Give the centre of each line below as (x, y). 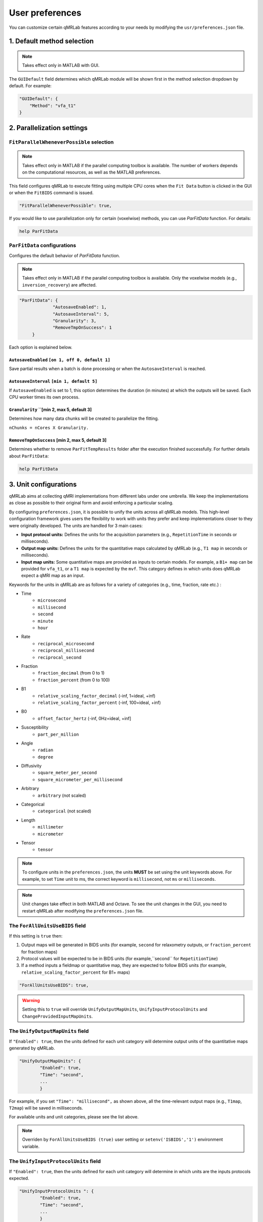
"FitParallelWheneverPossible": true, (66, 206)
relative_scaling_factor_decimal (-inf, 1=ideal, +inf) (97, 696)
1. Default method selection (51, 41)
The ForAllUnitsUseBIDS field (47, 926)
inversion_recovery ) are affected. (59, 285)
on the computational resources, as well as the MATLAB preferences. (92, 172)
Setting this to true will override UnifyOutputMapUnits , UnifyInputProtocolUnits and (115, 1009)
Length (28, 820)
